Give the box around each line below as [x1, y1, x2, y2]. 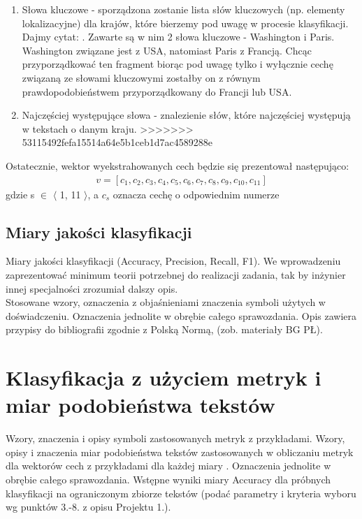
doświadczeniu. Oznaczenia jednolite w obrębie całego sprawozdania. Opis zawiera [6, 308, 357, 323]
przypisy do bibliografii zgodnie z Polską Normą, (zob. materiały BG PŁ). [6, 322, 323, 337]
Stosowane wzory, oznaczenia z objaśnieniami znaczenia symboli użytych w [6, 295, 326, 309]
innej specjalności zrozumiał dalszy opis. [6, 281, 178, 295]
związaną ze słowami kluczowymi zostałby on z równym [22, 70, 261, 85]
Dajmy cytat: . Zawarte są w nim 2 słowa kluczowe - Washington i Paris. [22, 29, 335, 44]
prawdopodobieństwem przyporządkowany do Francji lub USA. [22, 84, 292, 98]
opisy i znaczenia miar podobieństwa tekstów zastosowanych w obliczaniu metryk [6, 444, 354, 459]
